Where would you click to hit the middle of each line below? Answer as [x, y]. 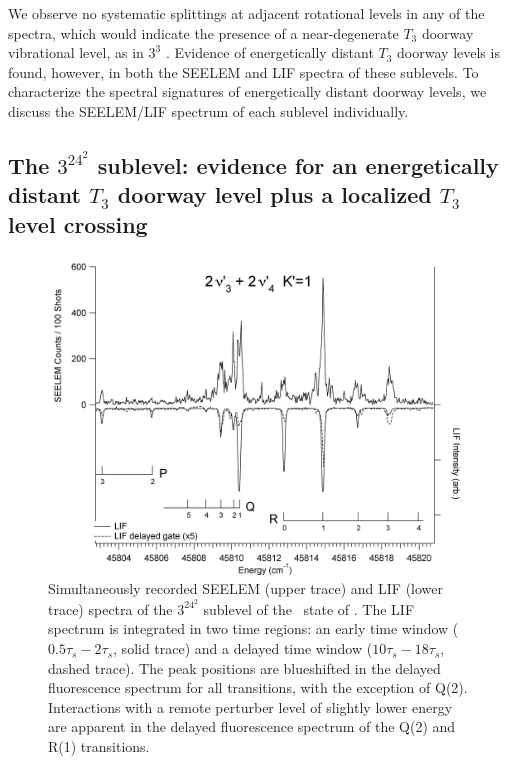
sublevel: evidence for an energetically [298, 165]
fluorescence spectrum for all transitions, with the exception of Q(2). [258, 687]
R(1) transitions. [99, 746]
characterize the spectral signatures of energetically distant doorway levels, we [247, 91]
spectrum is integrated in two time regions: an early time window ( [253, 628]
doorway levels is [448, 52]
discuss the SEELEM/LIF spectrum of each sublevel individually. [208, 110]
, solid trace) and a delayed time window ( [243, 648]
